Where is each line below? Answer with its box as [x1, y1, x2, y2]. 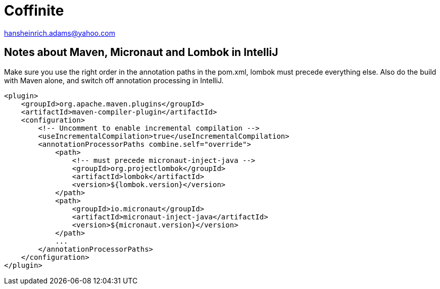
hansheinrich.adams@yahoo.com [4, 28, 115, 37]
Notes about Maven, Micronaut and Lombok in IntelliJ [4, 46, 278, 59]
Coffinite [4, 2, 64, 19]
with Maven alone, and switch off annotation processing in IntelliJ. [4, 76, 224, 85]
